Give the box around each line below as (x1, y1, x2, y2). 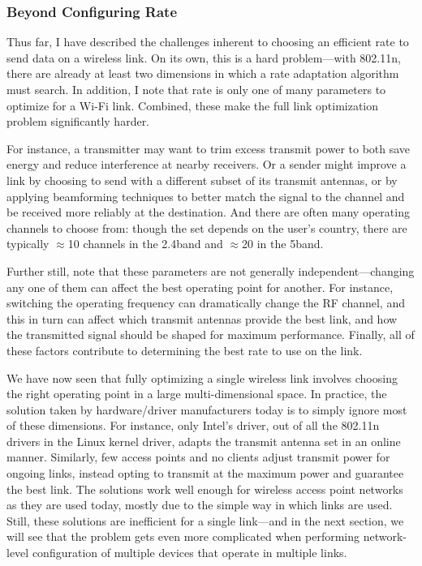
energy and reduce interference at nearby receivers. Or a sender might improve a (6, 156, 407, 173)
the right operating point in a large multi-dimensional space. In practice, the (6, 385, 387, 402)
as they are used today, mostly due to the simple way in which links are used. (6, 496, 393, 513)
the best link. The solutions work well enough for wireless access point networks (6, 480, 403, 497)
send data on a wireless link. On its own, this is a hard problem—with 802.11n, (6, 49, 401, 66)
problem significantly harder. (6, 113, 150, 130)
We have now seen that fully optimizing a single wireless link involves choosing (6, 369, 398, 386)
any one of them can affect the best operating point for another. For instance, (6, 278, 394, 295)
